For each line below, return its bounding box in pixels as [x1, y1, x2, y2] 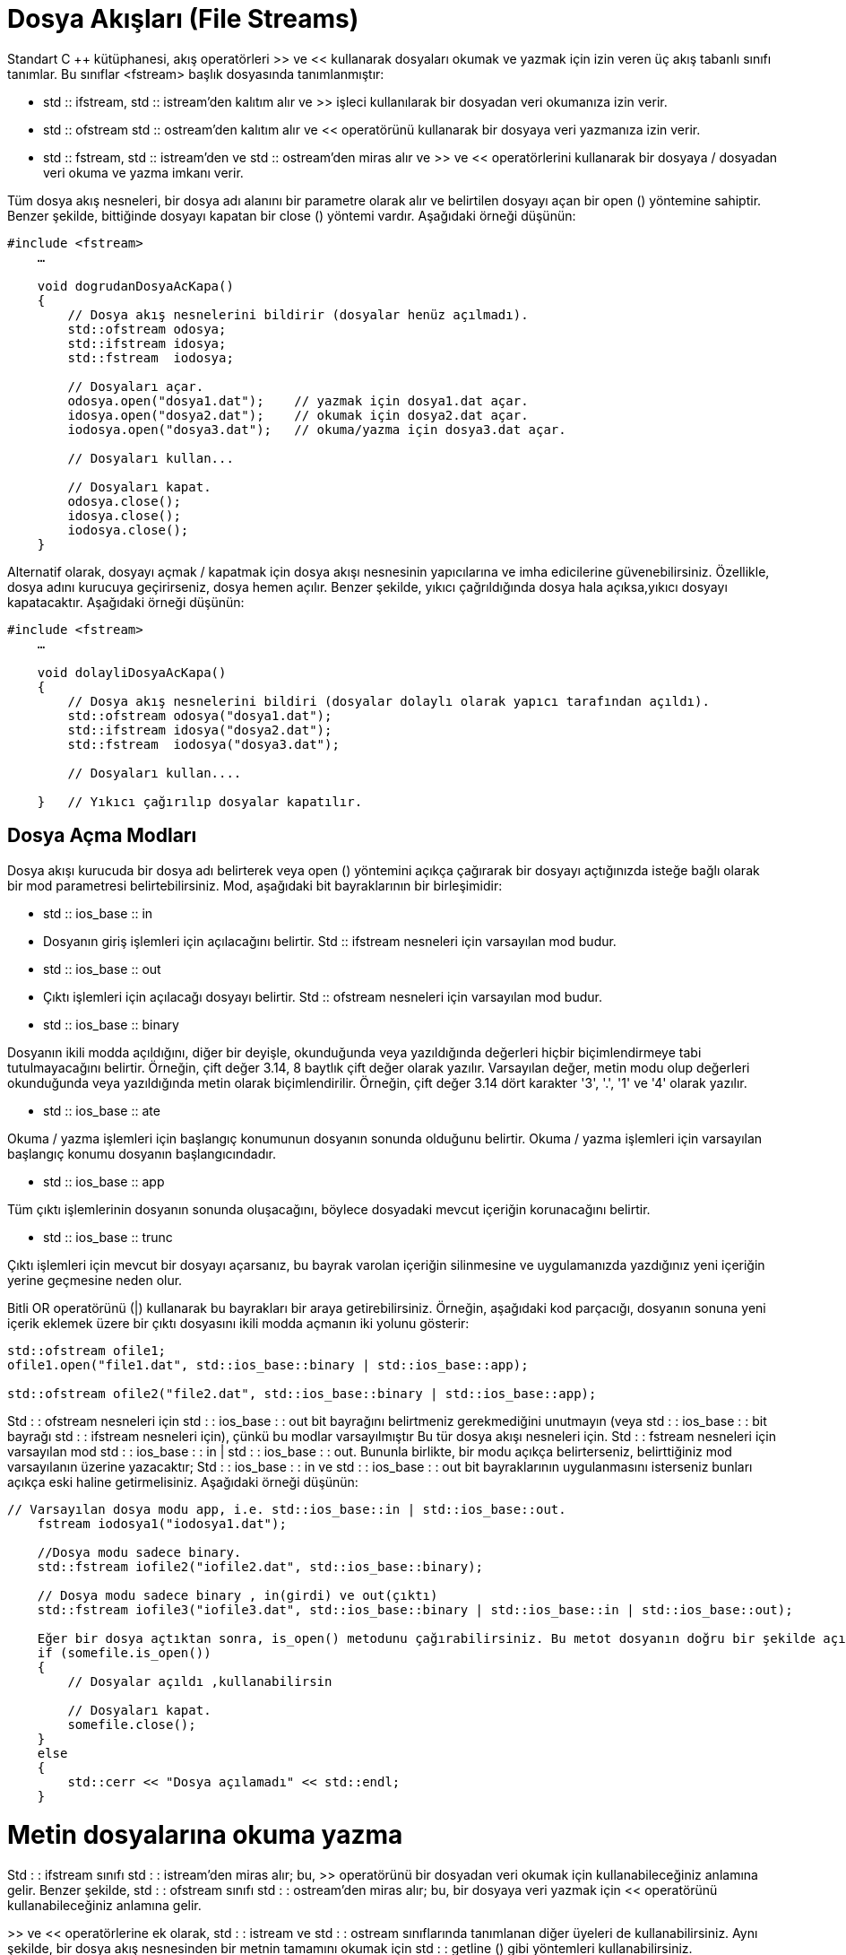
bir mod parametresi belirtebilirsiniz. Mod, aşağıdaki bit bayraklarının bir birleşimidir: [7, 877, 503, 893]
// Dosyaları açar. [67, 378, 204, 394]
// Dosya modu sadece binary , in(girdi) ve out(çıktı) [37, 1587, 438, 1603]
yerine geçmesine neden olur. [7, 1272, 183, 1288]
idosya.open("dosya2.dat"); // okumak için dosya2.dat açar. [67, 407, 529, 422]
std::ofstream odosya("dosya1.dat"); [67, 708, 332, 723]
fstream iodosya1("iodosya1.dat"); [37, 1516, 287, 1531]
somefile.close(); [67, 1716, 196, 1732]
